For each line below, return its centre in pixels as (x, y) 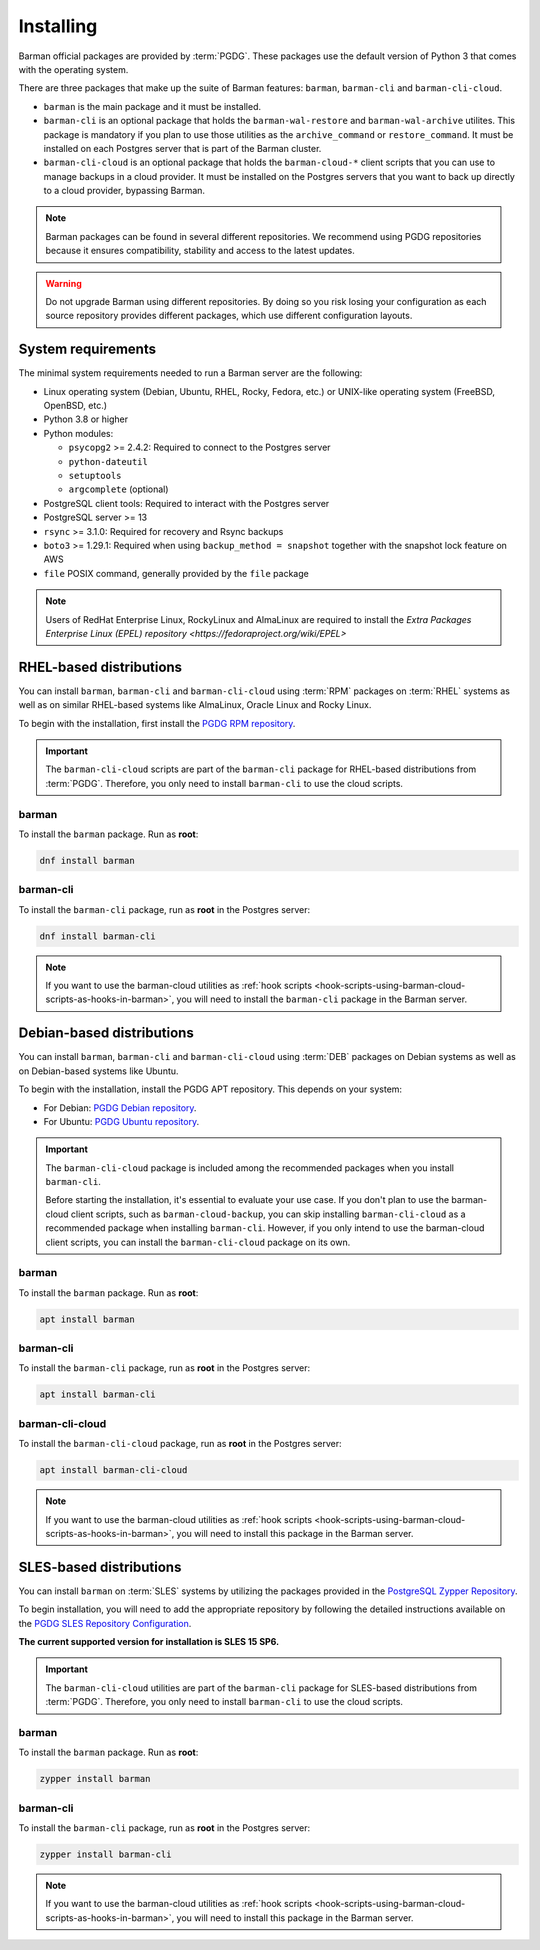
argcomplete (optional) (118, 489)
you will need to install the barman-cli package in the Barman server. (322, 999)
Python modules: (78, 433)
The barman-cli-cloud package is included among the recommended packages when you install (250, 1167)
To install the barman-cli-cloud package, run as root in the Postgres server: (180, 1444)
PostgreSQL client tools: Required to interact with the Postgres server (186, 503)
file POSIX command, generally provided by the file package (176, 573)
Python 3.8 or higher (86, 419)
